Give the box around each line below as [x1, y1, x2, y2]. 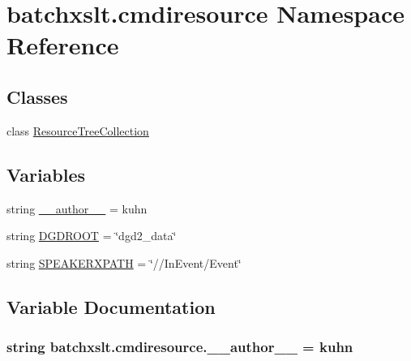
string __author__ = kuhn [6, 200, 148, 217]
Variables [6, 161, 86, 187]
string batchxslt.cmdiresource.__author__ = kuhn [6, 337, 353, 357]
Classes [6, 84, 68, 109]
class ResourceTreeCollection [6, 122, 149, 139]
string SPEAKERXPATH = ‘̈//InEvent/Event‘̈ [6, 254, 242, 271]
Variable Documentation [6, 294, 216, 319]
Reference [6, 28, 119, 62]
